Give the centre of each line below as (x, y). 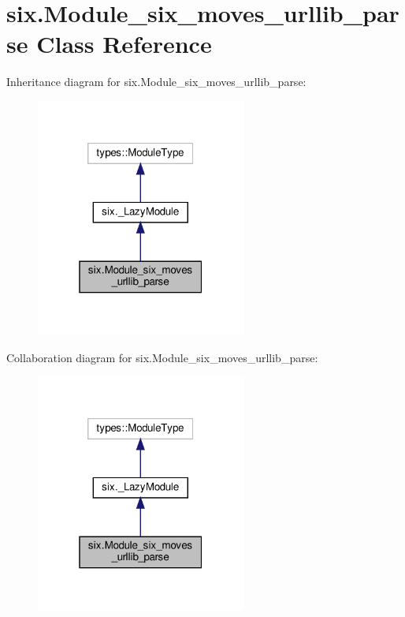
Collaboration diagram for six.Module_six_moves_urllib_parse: (162, 357)
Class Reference (124, 44)
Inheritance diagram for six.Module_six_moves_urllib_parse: (156, 82)
